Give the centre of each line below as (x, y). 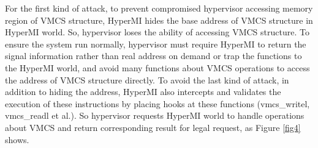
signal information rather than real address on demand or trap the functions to (153, 56)
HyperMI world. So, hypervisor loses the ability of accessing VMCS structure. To (157, 32)
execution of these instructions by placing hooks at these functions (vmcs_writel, (157, 103)
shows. (17, 139)
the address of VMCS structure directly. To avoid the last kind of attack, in (147, 79)
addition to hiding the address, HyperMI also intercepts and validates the (143, 92)
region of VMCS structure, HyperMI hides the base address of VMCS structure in (159, 20)
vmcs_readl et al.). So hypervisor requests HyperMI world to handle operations (155, 115)
